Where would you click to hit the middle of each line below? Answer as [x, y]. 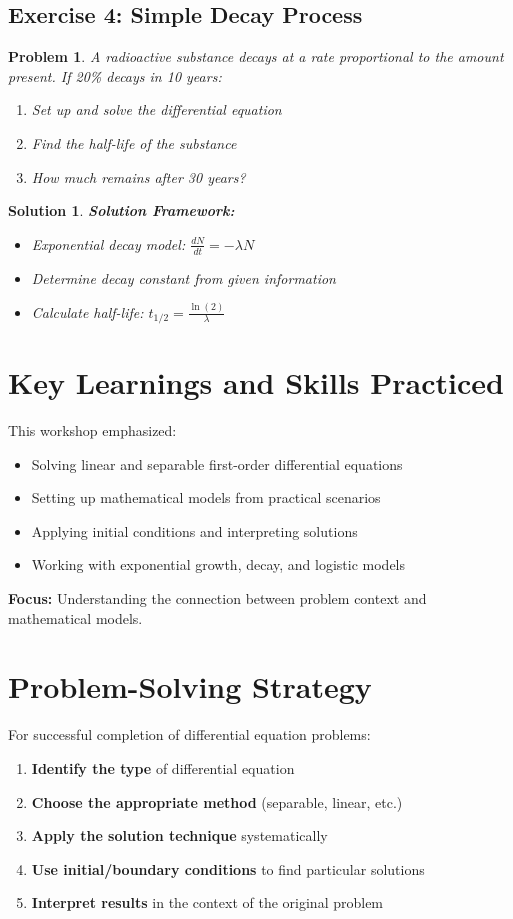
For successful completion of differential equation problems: [189, 734]
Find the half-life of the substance [134, 142]
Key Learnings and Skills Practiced [256, 382]
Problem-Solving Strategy [190, 686]
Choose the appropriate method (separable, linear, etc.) [217, 801]
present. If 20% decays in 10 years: [115, 75]
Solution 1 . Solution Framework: [121, 210]
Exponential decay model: [108, 243]
